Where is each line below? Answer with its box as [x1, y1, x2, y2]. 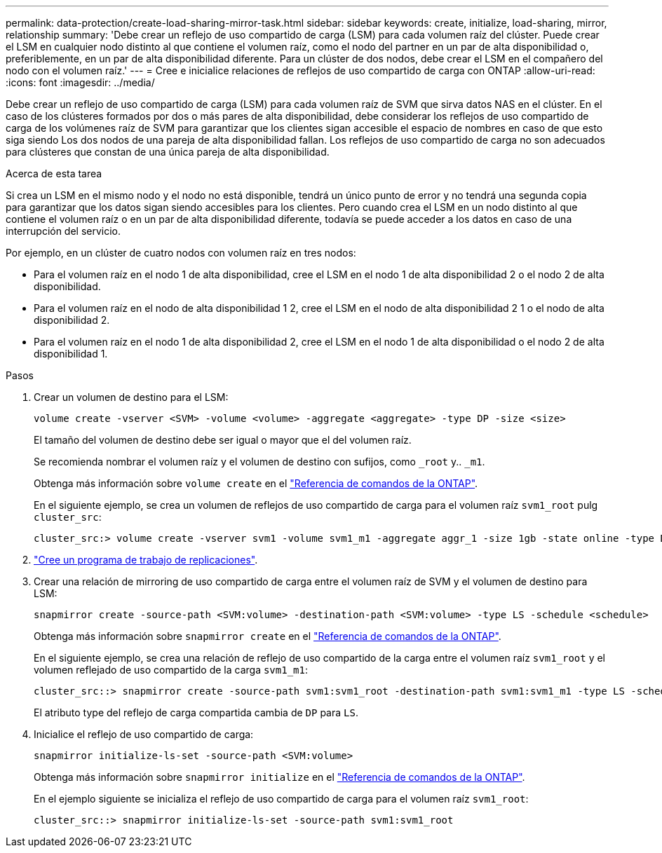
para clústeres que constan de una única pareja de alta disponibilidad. [6, 146, 330, 158]
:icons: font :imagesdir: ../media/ [6, 76, 155, 88]
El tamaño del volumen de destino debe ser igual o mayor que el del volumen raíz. [34, 434, 412, 446]
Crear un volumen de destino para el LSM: [34, 391, 229, 403]
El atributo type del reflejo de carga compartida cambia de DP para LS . [34, 707, 358, 718]
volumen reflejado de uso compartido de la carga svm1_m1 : [34, 664, 308, 676]
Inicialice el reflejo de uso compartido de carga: [34, 728, 254, 740]
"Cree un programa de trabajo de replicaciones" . [34, 554, 258, 566]
